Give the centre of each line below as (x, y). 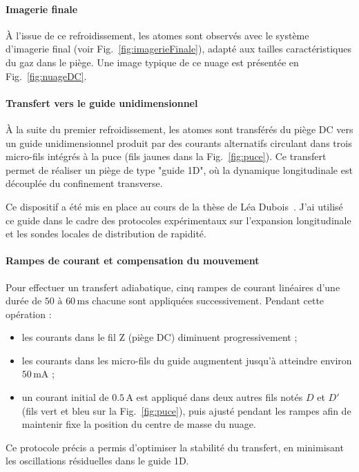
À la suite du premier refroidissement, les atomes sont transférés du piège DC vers (179, 129)
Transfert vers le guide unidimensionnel (102, 102)
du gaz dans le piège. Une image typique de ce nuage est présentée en (152, 62)
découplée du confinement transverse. (84, 183)
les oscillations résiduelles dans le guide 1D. (97, 461)
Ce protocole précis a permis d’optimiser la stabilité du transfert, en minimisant (175, 447)
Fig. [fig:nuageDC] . (46, 76)
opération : (29, 314)
